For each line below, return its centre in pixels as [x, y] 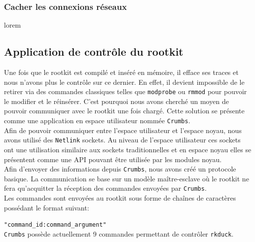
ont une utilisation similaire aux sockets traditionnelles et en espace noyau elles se [128, 149]
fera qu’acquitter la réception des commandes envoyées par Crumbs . [105, 188]
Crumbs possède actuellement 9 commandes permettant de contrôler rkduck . [119, 233]
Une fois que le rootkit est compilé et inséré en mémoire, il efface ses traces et [121, 72]
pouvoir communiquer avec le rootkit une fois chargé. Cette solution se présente [124, 111]
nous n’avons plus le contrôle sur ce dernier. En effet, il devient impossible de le [124, 82]
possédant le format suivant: [47, 207]
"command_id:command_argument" [55, 225]
